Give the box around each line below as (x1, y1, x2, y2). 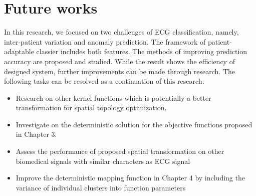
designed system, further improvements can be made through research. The (4, 66, 235, 76)
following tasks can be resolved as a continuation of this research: (4, 76, 204, 86)
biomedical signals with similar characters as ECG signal (16, 155, 190, 166)
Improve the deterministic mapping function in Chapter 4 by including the (16, 172, 245, 183)
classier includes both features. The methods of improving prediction (36, 46, 247, 57)
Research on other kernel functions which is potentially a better (16, 92, 211, 103)
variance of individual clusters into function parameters (16, 182, 186, 192)
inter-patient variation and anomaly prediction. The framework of (4, 36, 206, 47)
